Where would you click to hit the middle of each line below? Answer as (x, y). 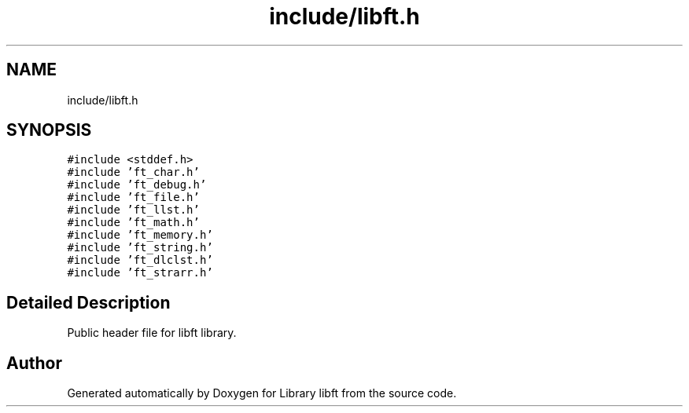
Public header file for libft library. (152, 333)
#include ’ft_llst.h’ (133, 210)
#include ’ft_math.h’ (133, 223)
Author (34, 363)
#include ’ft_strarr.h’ (140, 273)
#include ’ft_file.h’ (133, 197)
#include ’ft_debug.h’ (137, 185)
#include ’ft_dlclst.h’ (140, 260)
